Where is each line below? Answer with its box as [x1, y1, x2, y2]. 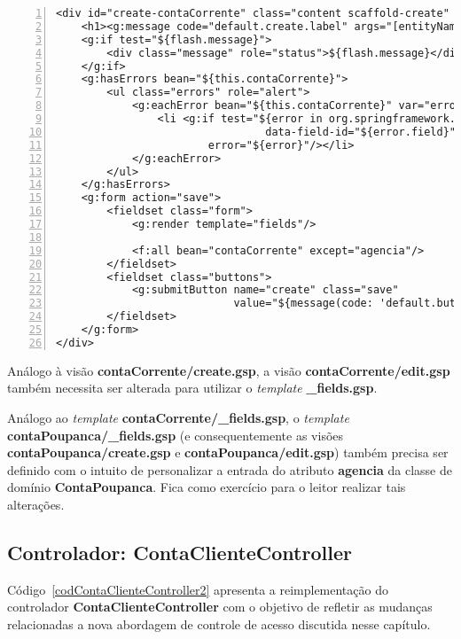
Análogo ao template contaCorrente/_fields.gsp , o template [7, 408, 349, 426]
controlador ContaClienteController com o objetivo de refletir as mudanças [7, 597, 433, 616]
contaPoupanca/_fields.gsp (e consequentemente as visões [7, 425, 344, 444]
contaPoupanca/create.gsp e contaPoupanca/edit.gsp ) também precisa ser [7, 443, 449, 462]
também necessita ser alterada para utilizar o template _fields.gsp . [7, 378, 378, 397]
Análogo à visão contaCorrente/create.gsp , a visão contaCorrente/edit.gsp [7, 361, 450, 379]
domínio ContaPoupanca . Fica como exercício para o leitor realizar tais [7, 478, 406, 496]
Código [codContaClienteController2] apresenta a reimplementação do [7, 580, 388, 598]
